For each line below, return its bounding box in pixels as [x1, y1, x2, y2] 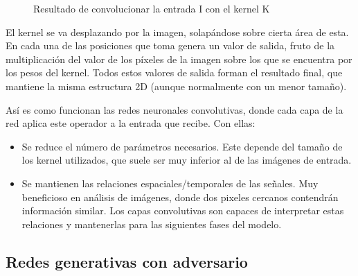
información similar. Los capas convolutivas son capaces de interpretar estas [21, 203, 344, 218]
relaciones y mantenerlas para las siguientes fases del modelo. [21, 216, 282, 231]
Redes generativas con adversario [6, 250, 248, 272]
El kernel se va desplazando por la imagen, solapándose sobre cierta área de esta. [6, 24, 349, 39]
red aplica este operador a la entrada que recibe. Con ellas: [6, 116, 256, 130]
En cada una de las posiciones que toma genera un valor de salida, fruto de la [6, 38, 335, 53]
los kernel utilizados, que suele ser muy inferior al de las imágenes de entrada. [21, 153, 352, 167]
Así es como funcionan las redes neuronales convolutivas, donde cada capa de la [6, 102, 343, 117]
